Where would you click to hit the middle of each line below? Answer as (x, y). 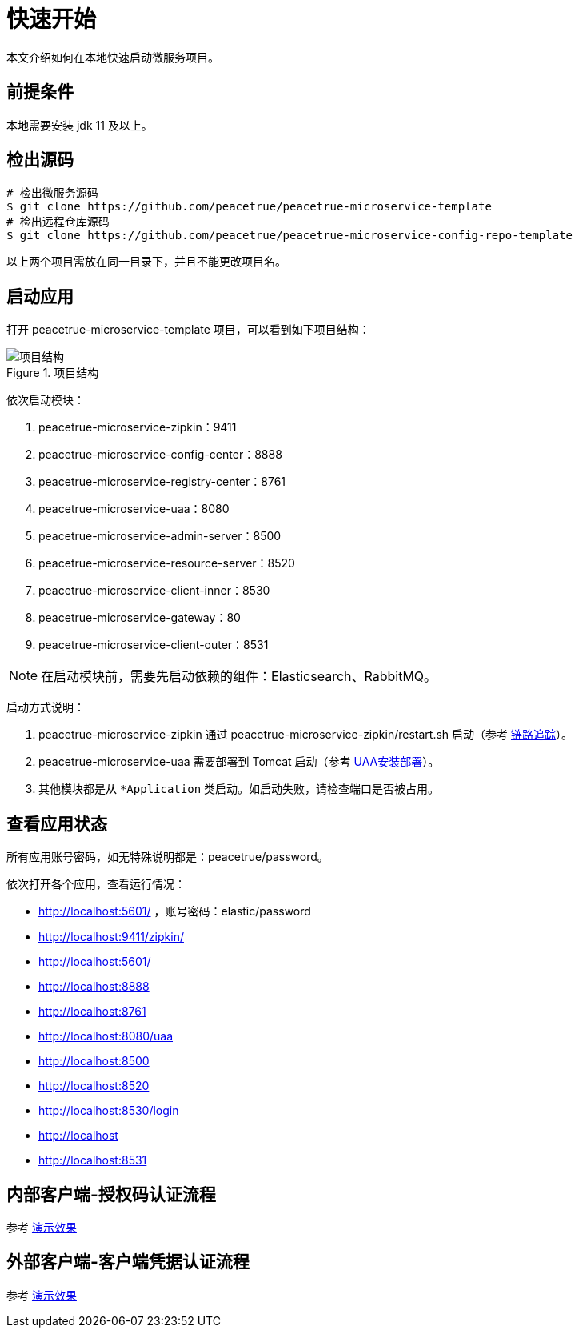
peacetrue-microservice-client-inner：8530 (154, 591)
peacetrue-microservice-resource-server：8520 (167, 563)
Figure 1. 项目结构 (53, 373)
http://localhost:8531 (93, 1160)
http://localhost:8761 (92, 1012)
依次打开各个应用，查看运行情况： (96, 884)
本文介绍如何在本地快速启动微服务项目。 (113, 57)
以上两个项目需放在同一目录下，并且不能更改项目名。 (146, 262)
